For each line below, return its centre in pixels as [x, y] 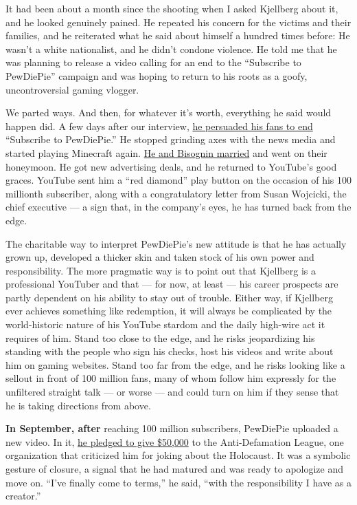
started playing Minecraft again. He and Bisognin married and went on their [166, 152]
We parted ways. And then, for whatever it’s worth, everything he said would [169, 112]
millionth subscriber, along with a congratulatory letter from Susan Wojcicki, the [176, 193]
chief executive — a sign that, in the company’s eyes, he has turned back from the [178, 207]
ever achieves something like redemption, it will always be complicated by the [169, 311]
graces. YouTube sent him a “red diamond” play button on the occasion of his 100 [178, 180]
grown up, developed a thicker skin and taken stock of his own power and [160, 257]
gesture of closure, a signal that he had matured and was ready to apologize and [175, 469]
